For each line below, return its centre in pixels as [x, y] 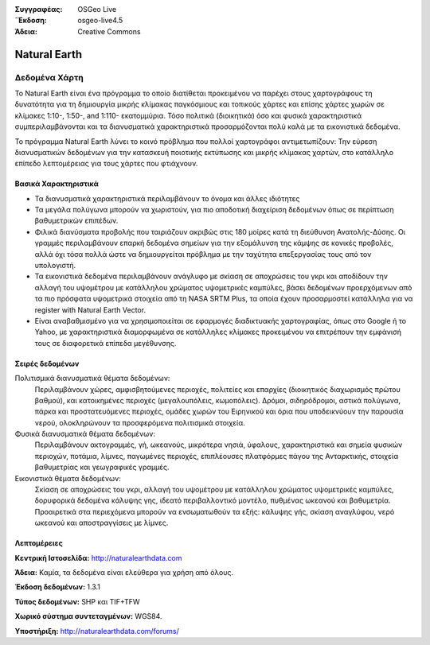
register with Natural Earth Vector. [90, 309]
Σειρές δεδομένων [47, 363]
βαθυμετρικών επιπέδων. [76, 221]
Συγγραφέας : [39, 9]
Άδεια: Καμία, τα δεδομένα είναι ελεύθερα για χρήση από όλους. [124, 572]
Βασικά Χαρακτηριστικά [57, 184]
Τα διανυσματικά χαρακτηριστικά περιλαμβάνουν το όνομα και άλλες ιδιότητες [167, 198]
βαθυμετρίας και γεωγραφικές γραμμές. [102, 467]
